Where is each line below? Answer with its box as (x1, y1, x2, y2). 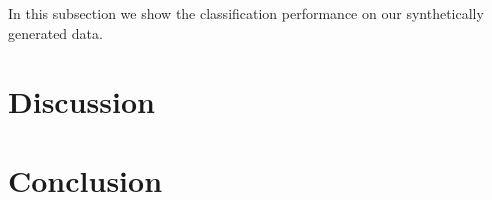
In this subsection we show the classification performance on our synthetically (8, 3, 484, 23)
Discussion (8, 81, 155, 122)
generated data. (8, 22, 103, 43)
